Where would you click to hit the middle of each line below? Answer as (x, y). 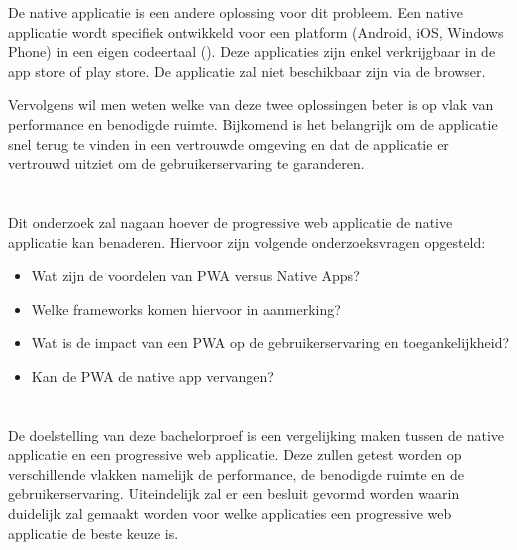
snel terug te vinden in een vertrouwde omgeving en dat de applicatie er (228, 143)
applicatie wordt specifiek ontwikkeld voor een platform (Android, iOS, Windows (256, 31)
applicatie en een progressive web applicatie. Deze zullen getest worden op (235, 454)
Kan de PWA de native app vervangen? (152, 375)
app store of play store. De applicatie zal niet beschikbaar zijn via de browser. (247, 70)
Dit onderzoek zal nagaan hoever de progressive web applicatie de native (230, 221)
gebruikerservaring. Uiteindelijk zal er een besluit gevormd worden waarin (234, 493)
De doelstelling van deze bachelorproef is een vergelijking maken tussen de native (256, 434)
